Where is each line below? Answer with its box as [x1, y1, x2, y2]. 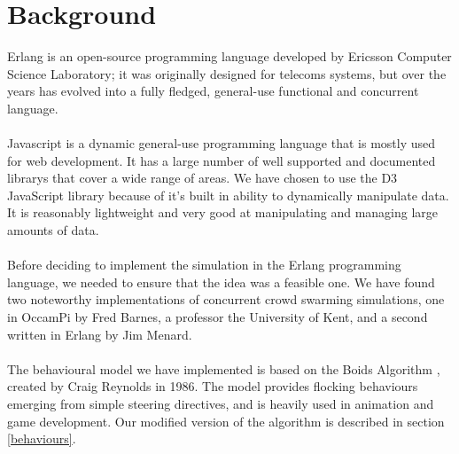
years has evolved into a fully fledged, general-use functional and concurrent [7, 82, 419, 100]
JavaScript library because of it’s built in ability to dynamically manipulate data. [7, 185, 449, 204]
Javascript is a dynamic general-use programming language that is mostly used [7, 134, 436, 153]
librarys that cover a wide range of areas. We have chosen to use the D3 [7, 168, 398, 187]
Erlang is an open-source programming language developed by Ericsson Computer [7, 47, 452, 66]
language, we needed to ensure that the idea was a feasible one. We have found [7, 272, 435, 291]
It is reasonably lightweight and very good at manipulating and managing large [7, 203, 439, 222]
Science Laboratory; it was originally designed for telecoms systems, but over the [7, 64, 447, 82]
